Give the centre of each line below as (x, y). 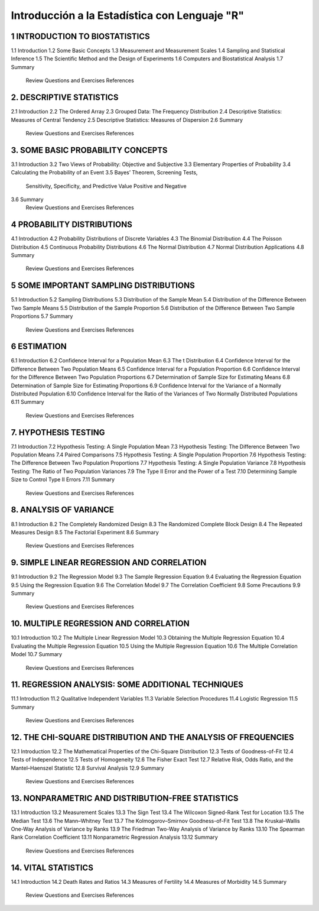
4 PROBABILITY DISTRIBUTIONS (71, 225)
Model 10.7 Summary (36, 654)
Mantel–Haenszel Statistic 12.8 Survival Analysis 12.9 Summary (88, 768)
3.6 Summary (27, 199)
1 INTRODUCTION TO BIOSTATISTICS (80, 36)
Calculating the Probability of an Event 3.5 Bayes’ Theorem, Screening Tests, (104, 173)
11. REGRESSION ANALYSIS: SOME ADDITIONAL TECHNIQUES (127, 685)
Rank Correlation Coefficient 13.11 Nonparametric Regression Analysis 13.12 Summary (114, 837)
